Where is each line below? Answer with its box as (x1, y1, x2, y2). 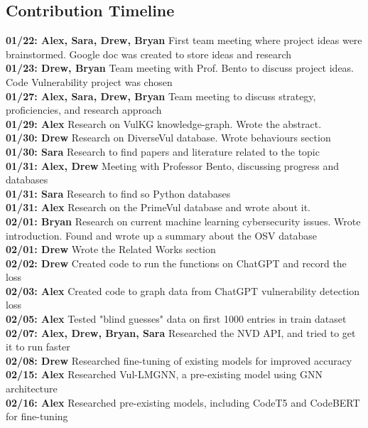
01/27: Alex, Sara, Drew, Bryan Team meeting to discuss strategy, (6, 88, 316, 103)
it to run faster (6, 339, 70, 354)
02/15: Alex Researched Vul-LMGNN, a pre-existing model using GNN (6, 367, 323, 382)
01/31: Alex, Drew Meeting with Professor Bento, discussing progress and (6, 158, 340, 173)
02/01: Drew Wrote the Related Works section (6, 242, 216, 257)
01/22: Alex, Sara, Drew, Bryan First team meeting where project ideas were (6, 33, 362, 48)
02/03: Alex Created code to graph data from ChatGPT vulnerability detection (6, 283, 360, 298)
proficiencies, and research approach (6, 102, 162, 117)
